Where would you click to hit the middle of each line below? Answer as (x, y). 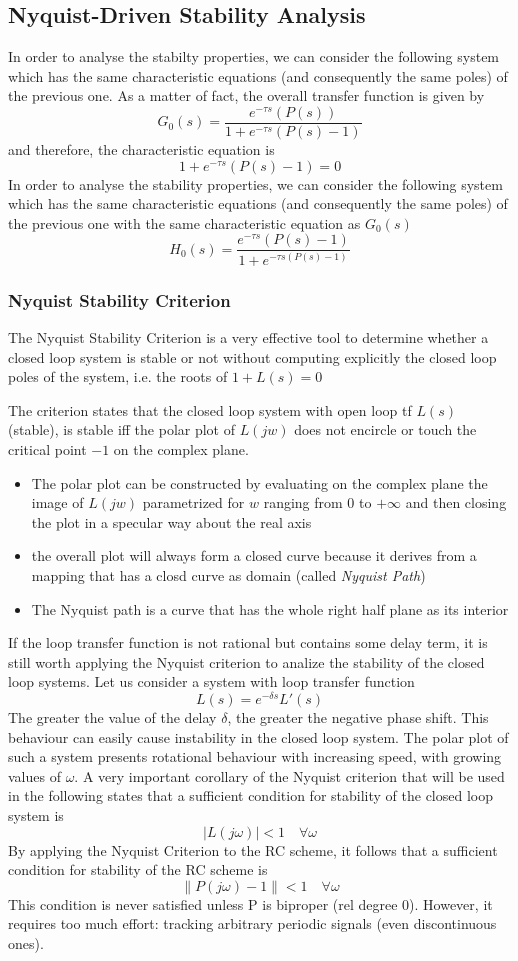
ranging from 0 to (317, 502)
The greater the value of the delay (112, 717)
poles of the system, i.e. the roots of (118, 376)
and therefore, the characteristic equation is (141, 149)
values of (34, 775)
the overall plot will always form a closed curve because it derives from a (254, 555)
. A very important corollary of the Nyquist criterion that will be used (289, 775)
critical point (47, 449)
